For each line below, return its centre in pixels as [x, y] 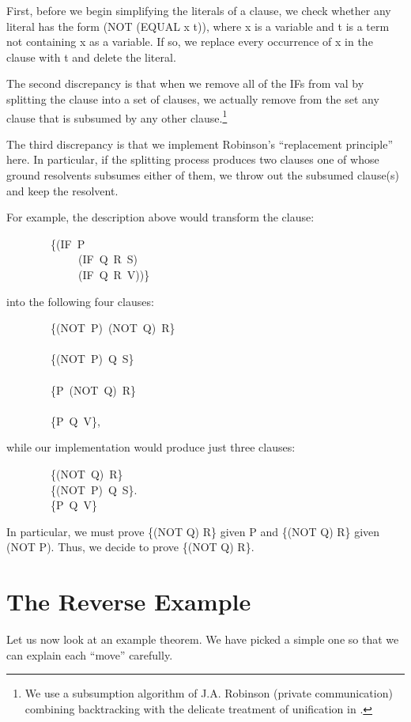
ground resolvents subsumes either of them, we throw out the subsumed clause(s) [203, 175]
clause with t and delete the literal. [91, 57]
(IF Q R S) [108, 259]
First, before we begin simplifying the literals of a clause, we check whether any [199, 10]
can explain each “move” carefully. [90, 654]
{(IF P [68, 243]
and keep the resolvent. [62, 190]
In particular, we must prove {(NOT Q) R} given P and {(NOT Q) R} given [193, 531]
